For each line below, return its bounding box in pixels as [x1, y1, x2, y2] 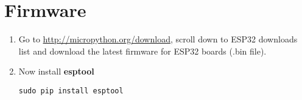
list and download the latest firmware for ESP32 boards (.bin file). [18, 44, 267, 57]
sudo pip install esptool [18, 86, 124, 95]
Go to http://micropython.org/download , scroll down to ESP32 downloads [18, 33, 298, 45]
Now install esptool [18, 65, 94, 78]
